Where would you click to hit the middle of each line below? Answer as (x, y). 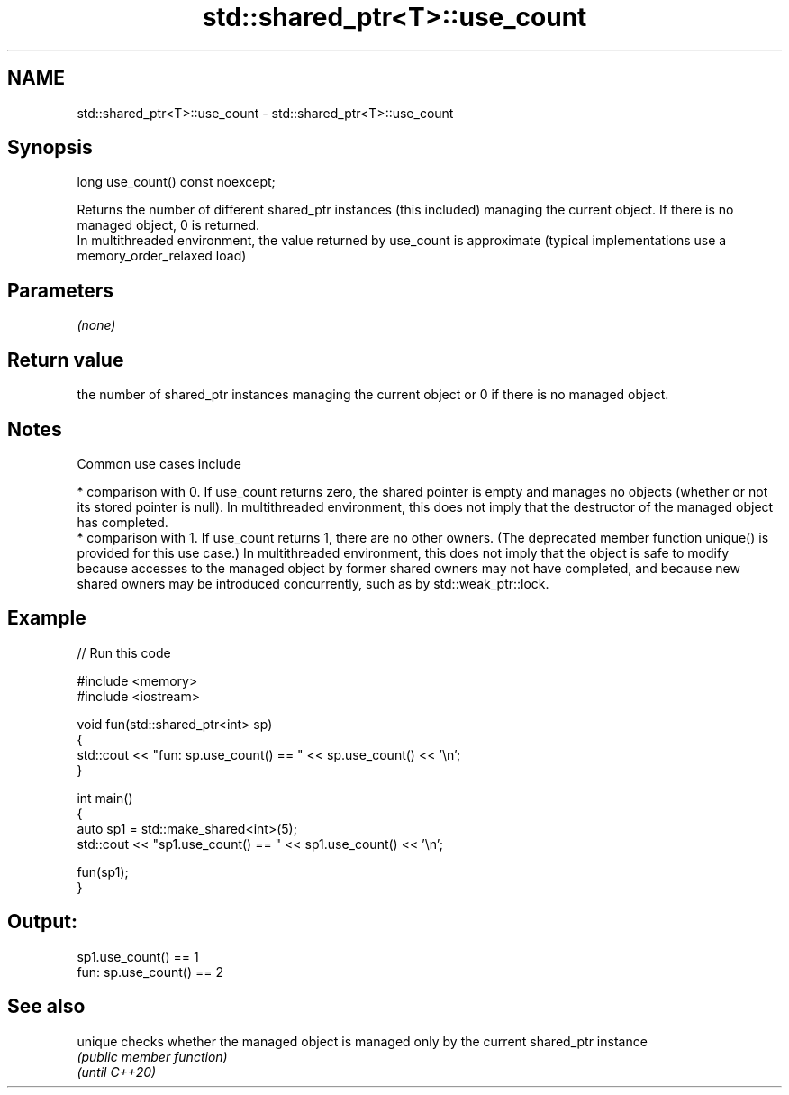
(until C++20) (117, 1072)
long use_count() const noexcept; (176, 182)
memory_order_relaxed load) (162, 256)
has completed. (122, 522)
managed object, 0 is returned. (168, 225)
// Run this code (124, 652)
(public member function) (152, 1056)
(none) (96, 325)
